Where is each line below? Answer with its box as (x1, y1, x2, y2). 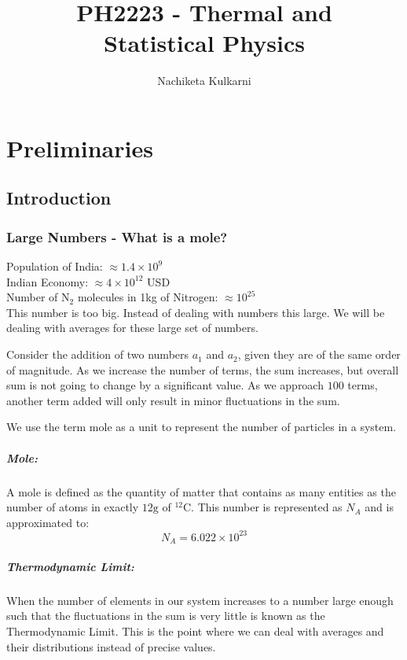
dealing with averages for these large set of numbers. (6, 319, 258, 336)
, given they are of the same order (237, 346, 401, 363)
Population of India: (6, 258, 103, 275)
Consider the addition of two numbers (6, 346, 189, 363)
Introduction (6, 186, 112, 210)
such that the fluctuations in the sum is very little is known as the (6, 607, 325, 624)
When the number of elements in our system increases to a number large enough (6, 592, 394, 608)
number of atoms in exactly (6, 499, 139, 515)
